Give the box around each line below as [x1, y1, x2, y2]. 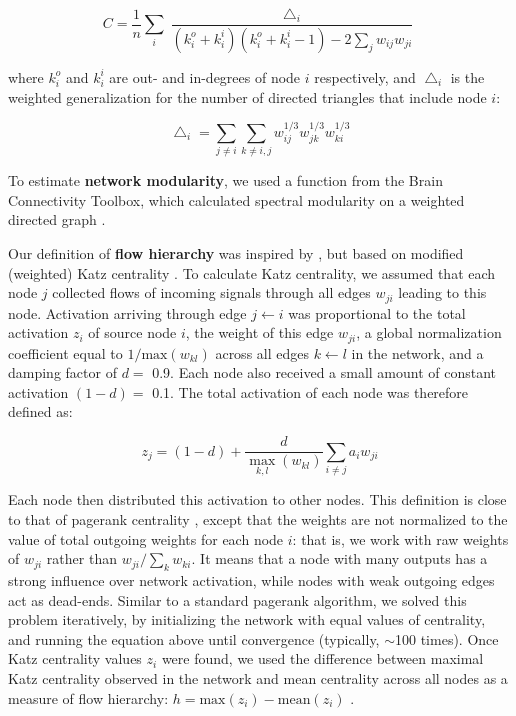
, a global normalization [356, 322, 502, 343]
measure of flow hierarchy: [8, 687, 169, 708]
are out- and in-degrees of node [109, 66, 301, 87]
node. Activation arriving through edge [8, 302, 247, 323]
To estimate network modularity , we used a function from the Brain [8, 170, 443, 191]
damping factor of [8, 362, 117, 383]
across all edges [215, 342, 309, 363]
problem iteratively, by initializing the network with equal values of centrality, [8, 609, 486, 630]
